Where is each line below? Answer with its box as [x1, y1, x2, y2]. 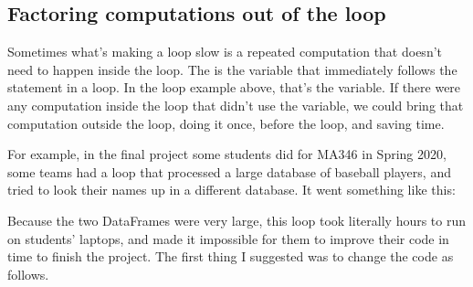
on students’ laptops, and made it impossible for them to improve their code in [7, 229, 449, 248]
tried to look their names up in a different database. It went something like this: [7, 180, 456, 199]
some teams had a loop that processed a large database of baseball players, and [7, 162, 451, 181]
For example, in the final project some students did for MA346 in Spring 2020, [7, 144, 447, 164]
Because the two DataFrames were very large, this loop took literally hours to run [7, 210, 467, 229]
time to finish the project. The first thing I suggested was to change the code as [7, 247, 454, 266]
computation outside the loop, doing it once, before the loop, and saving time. [7, 113, 445, 133]
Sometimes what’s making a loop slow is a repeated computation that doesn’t [7, 42, 443, 61]
